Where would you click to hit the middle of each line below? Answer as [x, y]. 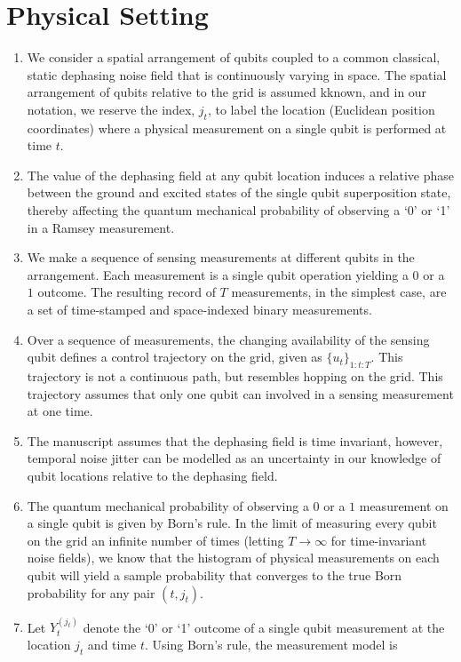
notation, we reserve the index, [111, 109]
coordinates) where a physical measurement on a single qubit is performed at [237, 128]
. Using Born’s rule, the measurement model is [271, 644]
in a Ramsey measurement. [101, 227]
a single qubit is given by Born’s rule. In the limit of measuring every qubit [232, 523]
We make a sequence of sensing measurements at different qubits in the [221, 257]
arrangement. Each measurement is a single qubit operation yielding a [218, 274]
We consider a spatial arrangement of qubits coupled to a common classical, [234, 57]
